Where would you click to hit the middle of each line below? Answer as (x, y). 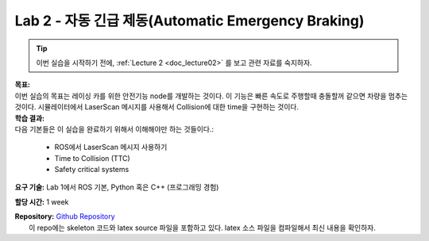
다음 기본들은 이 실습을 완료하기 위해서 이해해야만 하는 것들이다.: (114, 129)
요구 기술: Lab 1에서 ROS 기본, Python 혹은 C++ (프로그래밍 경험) (117, 187)
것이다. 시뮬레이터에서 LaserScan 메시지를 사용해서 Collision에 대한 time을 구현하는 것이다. (157, 107)
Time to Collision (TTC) (92, 158)
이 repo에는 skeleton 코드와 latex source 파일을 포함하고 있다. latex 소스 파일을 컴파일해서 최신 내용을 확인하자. (203, 228)
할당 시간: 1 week (42, 201)
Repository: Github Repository (65, 216)
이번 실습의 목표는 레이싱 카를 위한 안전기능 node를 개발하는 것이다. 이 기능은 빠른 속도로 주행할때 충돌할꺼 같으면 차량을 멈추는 (211, 96)
